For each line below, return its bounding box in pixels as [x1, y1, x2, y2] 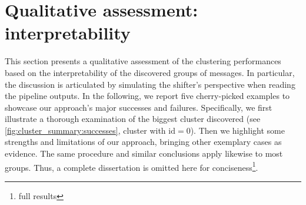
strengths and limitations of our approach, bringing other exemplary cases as [5, 135, 282, 148]
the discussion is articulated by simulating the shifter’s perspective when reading [5, 78, 295, 90]
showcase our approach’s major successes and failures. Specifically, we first [5, 101, 272, 113]
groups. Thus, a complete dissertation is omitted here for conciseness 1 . [5, 159, 258, 173]
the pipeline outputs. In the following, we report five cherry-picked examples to [5, 90, 290, 102]
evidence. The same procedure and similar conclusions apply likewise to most [5, 147, 283, 160]
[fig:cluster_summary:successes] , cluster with [5, 124, 166, 136]
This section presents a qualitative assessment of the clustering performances [5, 55, 281, 67]
